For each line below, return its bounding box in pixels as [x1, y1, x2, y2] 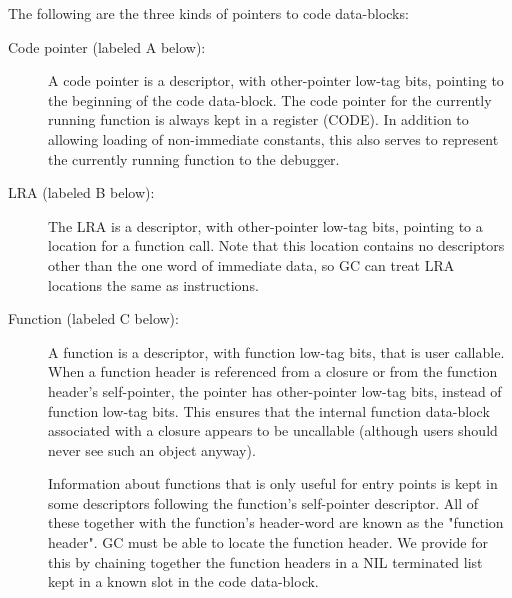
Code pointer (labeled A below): [8, 36, 206, 57]
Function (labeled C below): [8, 308, 179, 329]
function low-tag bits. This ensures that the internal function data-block [48, 400, 490, 421]
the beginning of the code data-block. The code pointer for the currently [48, 89, 492, 110]
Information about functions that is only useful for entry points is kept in [48, 473, 498, 494]
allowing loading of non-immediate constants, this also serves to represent [48, 128, 499, 149]
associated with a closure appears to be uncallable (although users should [48, 420, 498, 441]
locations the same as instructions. [48, 274, 259, 295]
